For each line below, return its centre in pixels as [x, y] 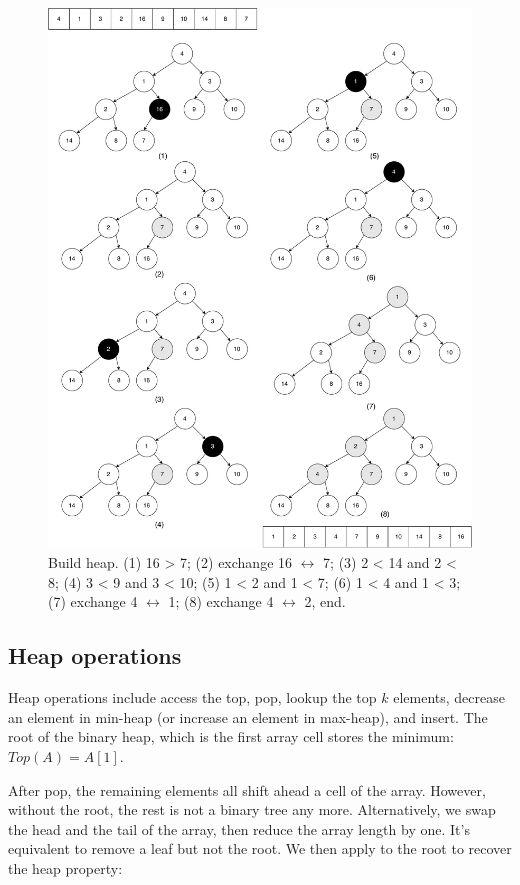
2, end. [325, 601]
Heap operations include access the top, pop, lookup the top [192, 697]
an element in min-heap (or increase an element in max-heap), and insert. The [248, 716]
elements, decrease [449, 697]
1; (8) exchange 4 [221, 601]
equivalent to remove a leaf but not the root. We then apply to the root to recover [260, 848]
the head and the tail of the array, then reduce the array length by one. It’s [239, 828]
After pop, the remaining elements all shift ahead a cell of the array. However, [247, 789]
